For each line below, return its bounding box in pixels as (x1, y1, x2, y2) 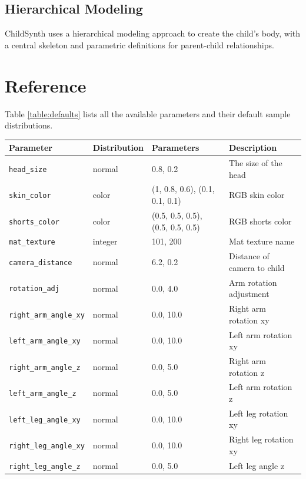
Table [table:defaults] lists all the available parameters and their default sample (5, 107, 291, 120)
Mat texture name (229, 235, 295, 247)
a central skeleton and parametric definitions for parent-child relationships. (5, 38, 274, 51)
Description (229, 141, 277, 154)
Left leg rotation (229, 407, 288, 419)
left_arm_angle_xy (9, 337, 81, 346)
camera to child (229, 261, 285, 273)
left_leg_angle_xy (9, 415, 81, 424)
